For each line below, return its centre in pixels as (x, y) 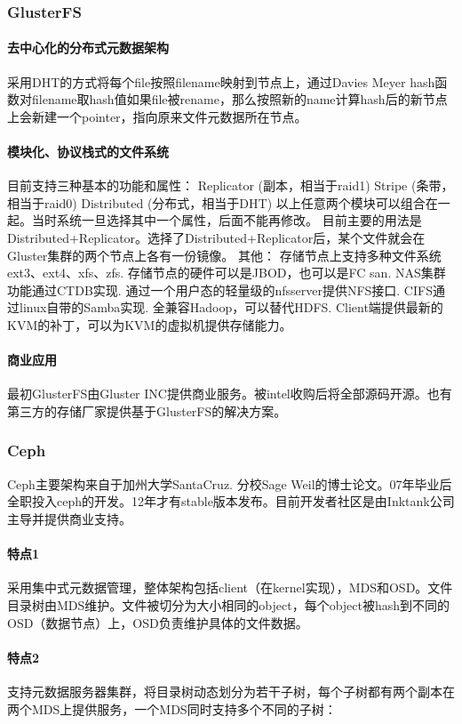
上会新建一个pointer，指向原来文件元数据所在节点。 (157, 116)
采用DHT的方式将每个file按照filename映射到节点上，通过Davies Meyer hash (221, 81)
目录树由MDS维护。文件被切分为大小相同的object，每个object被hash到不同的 (229, 604)
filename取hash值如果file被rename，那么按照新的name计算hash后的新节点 (239, 99)
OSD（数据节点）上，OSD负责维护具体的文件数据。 (158, 622)
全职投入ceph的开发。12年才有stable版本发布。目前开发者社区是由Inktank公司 (231, 501)
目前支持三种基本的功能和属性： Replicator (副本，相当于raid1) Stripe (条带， (231, 185)
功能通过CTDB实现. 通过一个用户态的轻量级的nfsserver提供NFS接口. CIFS (220, 290)
